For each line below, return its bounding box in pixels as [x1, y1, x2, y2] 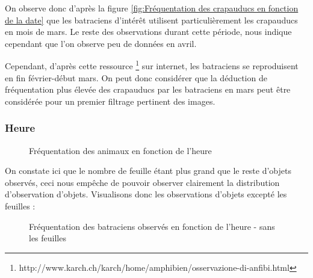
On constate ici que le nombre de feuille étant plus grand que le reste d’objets [5, 164, 292, 177]
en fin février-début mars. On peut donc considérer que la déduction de [5, 71, 267, 84]
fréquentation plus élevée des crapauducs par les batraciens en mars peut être [5, 83, 291, 96]
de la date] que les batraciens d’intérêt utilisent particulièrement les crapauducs [5, 13, 298, 26]
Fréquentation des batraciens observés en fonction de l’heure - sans [29, 220, 275, 232]
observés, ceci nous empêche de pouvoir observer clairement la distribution [5, 176, 280, 188]
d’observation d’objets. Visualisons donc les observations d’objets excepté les [5, 188, 287, 200]
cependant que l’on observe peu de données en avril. [5, 37, 197, 49]
